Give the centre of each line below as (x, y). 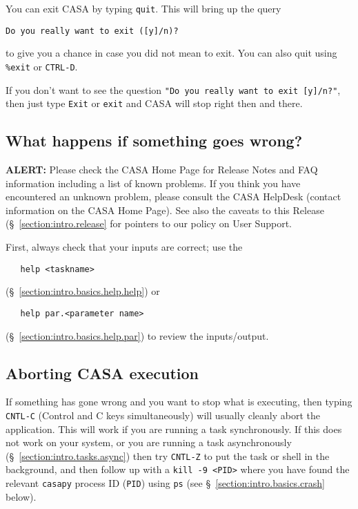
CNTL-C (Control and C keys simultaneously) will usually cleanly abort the (163, 415)
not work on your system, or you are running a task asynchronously (149, 442)
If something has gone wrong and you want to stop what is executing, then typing (179, 402)
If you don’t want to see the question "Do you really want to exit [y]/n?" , (173, 89)
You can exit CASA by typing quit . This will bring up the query (143, 8)
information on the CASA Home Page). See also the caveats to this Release (165, 210)
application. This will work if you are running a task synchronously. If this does (174, 429)
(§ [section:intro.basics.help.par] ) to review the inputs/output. (137, 335)
